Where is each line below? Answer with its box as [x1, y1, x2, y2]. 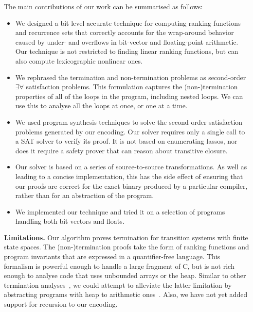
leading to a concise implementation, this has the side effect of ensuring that [15, 171, 243, 181]
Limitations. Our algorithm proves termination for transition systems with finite [4, 232, 248, 242]
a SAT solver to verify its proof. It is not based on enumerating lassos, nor [15, 136, 237, 146]
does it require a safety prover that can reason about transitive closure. [15, 145, 228, 155]
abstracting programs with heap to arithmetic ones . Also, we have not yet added [4, 289, 248, 299]
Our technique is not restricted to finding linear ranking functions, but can [15, 46, 238, 56]
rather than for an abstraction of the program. [15, 190, 154, 200]
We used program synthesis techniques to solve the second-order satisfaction [15, 116, 243, 127]
